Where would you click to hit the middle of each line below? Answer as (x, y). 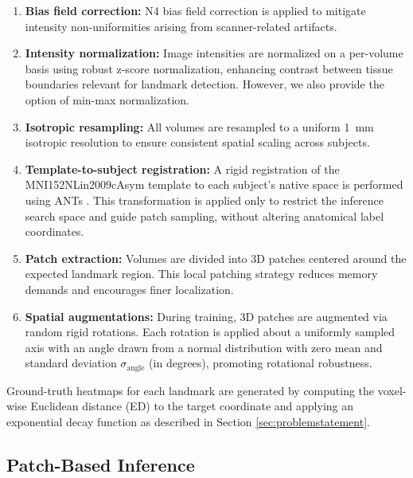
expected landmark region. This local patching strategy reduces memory (201, 274)
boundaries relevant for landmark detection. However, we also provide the (205, 84)
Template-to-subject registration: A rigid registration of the (182, 168)
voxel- (392, 390)
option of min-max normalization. (107, 99)
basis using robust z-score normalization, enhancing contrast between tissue (209, 68)
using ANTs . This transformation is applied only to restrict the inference (205, 200)
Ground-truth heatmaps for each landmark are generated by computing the (191, 390)
